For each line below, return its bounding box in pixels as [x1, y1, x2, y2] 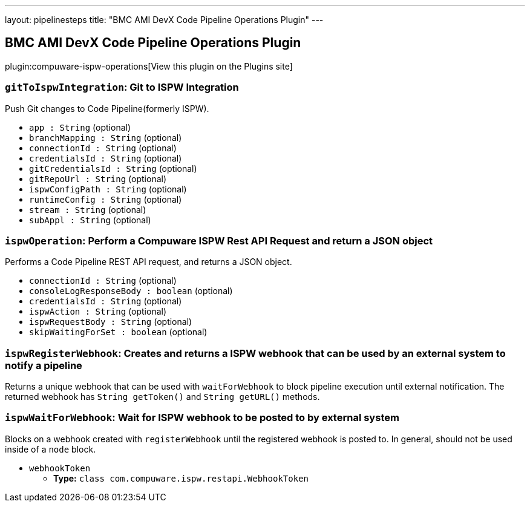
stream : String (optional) [29, 204, 146, 215]
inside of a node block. [5, 443, 96, 454]
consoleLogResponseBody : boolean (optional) [29, 286, 233, 296]
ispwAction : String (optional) [29, 306, 167, 317]
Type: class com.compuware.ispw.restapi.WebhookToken [53, 473, 309, 483]
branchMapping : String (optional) [29, 132, 182, 143]
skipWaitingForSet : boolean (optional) [29, 327, 208, 338]
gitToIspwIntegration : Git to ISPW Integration [5, 81, 239, 94]
